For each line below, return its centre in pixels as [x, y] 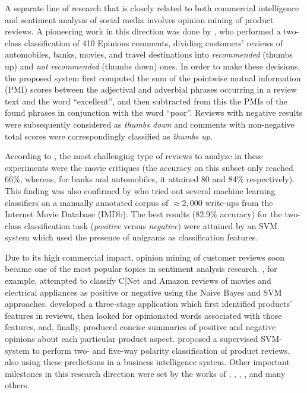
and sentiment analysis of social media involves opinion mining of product [139, 19]
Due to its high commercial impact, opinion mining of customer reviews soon [145, 257]
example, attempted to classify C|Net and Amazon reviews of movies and [138, 281]
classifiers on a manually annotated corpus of [87, 202]
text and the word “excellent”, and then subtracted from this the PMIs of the [146, 101]
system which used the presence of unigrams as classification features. [132, 237]
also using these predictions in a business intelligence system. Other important [147, 362]
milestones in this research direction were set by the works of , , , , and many [145, 373]
